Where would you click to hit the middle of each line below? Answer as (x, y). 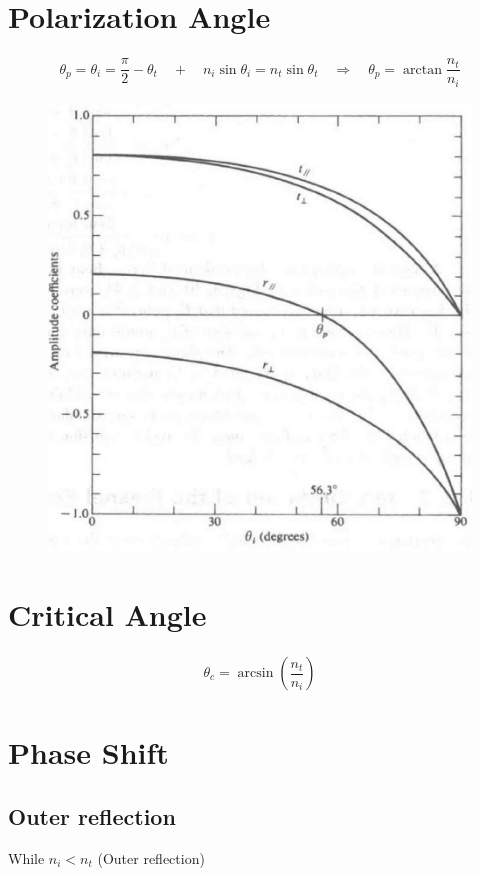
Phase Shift (88, 752)
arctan (422, 69)
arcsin (255, 673)
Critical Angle (107, 614)
